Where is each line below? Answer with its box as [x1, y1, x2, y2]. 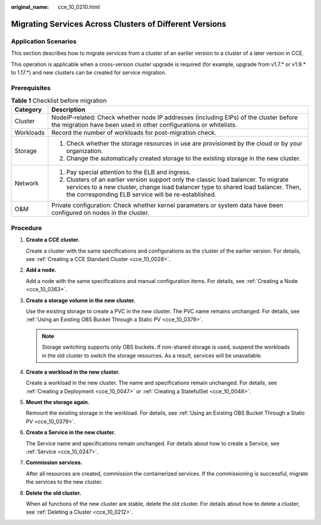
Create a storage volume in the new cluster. [26, 297, 136, 304]
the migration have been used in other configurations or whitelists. [51, 121, 237, 129]
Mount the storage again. [26, 399, 90, 406]
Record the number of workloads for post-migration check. [51, 129, 217, 137]
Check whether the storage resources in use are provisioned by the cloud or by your [66, 139, 303, 148]
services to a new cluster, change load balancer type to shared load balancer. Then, [66, 183, 301, 191]
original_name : [11, 4, 49, 10]
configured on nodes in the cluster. [51, 209, 150, 217]
